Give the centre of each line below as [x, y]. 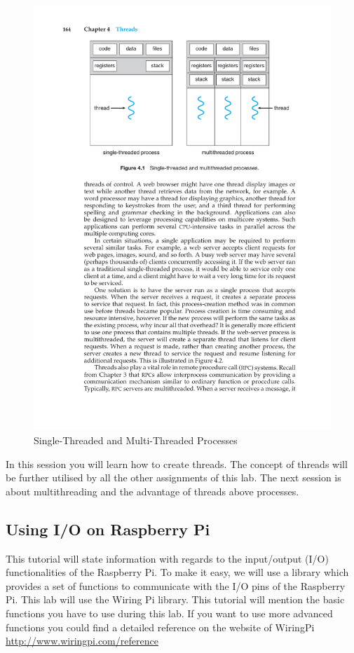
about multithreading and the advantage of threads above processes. [152, 491]
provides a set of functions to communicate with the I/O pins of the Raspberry [176, 585]
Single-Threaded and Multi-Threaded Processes [136, 440]
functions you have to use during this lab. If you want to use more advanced [169, 613]
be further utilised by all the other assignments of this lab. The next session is [173, 477]
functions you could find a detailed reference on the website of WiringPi [160, 627]
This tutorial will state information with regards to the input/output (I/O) [167, 558]
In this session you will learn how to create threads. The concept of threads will [177, 463]
